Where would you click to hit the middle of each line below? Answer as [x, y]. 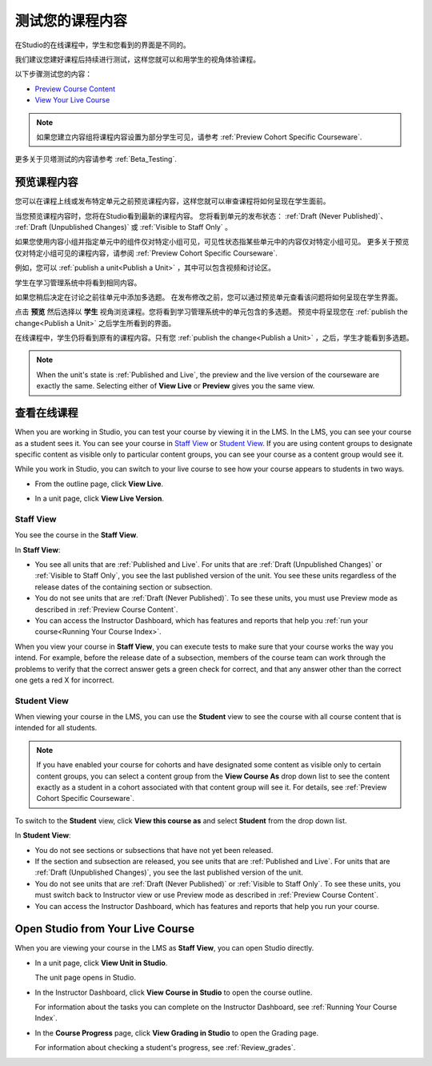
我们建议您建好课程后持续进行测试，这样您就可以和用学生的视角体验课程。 [137, 59]
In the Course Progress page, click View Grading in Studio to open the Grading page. [177, 1032]
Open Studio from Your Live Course [105, 929]
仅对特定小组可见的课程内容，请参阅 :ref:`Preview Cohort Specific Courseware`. [146, 253]
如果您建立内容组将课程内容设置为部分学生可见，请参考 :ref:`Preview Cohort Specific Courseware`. [199, 137]
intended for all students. [56, 728]
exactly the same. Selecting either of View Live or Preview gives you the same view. [176, 386]
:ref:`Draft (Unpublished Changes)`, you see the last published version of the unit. [169, 872]
